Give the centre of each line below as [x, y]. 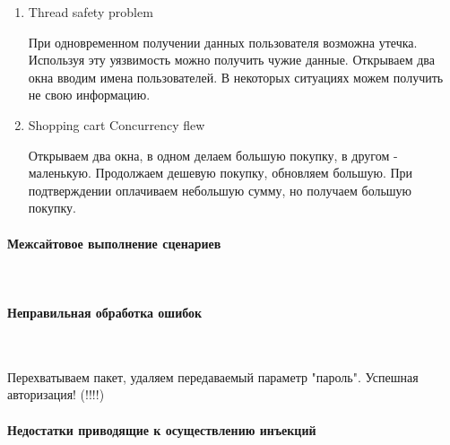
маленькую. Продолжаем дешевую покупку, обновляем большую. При [221, 173]
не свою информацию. [89, 95]
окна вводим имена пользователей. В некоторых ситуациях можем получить [236, 77]
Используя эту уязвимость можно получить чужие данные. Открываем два [232, 60]
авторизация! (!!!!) [56, 394]
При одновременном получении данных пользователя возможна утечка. [223, 42]
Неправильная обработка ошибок [105, 312]
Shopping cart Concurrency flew [117, 124]
